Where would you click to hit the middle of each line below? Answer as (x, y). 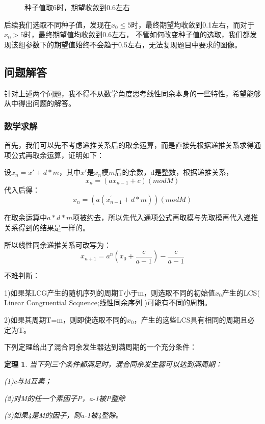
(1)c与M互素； (28, 381)
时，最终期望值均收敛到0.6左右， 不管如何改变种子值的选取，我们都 (137, 34)
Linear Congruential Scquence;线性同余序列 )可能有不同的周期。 (108, 302)
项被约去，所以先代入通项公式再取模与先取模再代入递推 (165, 217)
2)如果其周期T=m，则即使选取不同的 (66, 319)
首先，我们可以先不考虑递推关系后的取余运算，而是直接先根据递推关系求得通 (132, 144)
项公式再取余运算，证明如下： (54, 155)
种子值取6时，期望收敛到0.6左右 (77, 7)
